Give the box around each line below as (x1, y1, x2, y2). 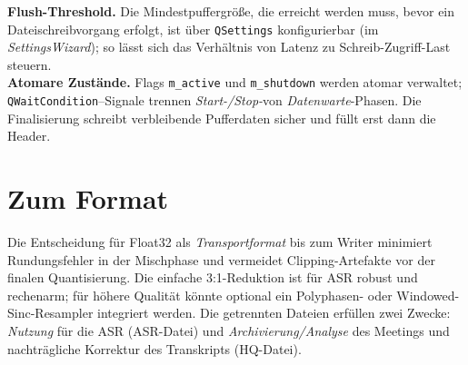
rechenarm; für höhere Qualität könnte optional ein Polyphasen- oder (7, 285, 393, 304)
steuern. (7, 54, 52, 74)
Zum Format (7, 180, 169, 217)
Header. (7, 126, 51, 145)
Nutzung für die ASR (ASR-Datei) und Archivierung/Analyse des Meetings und (7, 321, 450, 340)
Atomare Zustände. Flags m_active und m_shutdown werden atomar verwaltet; (7, 73, 463, 92)
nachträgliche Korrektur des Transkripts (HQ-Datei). (7, 339, 302, 358)
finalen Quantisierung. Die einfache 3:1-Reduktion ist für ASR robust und (7, 268, 418, 287)
